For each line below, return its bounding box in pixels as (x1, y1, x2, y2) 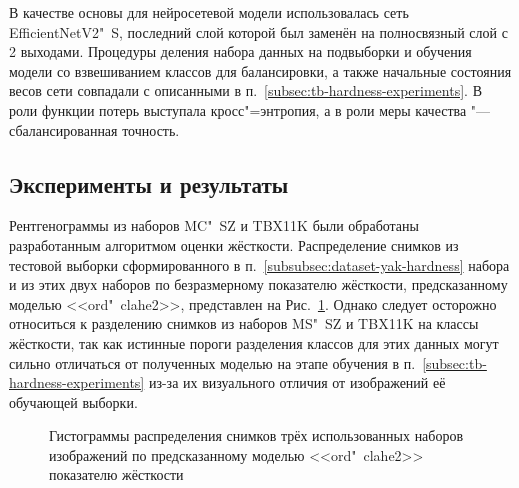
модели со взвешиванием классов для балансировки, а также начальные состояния (9, 60, 512, 81)
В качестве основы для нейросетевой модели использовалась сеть (9, 2, 409, 22)
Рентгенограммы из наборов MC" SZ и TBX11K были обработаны (9, 215, 419, 236)
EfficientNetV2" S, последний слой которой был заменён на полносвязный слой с (9, 21, 508, 42)
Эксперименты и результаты (9, 168, 289, 199)
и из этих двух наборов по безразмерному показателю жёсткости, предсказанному (9, 274, 508, 295)
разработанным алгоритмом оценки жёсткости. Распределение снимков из (9, 234, 459, 255)
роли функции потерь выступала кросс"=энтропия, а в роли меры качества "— (9, 99, 491, 120)
